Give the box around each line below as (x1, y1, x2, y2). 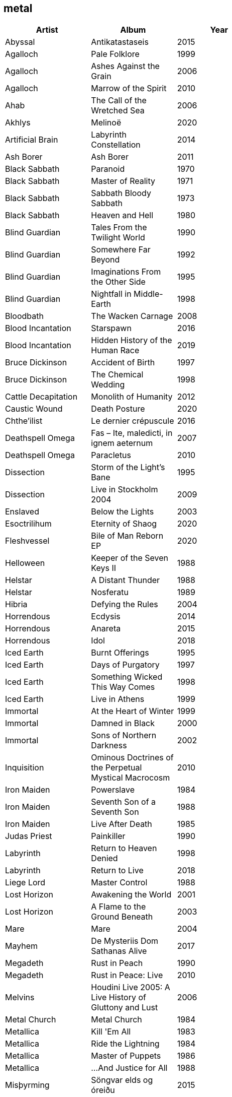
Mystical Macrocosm (91, 772, 170, 783)
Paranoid (91, 164, 125, 174)
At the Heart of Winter (91, 706, 174, 717)
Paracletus (91, 450, 132, 461)
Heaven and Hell (91, 210, 154, 221)
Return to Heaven (91, 843, 157, 854)
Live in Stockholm (91, 484, 158, 495)
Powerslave (91, 785, 135, 795)
